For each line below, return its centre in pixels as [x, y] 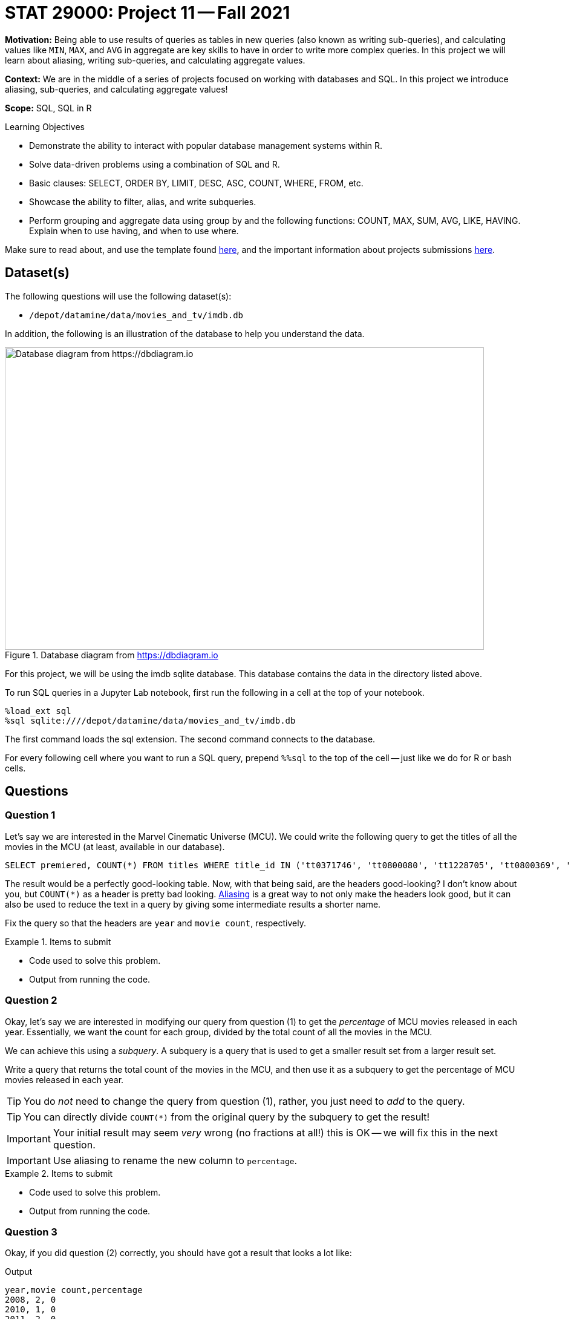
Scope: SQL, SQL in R [48, 108]
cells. [15, 768]
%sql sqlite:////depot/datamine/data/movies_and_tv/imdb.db [150, 720]
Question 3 [31, 1232]
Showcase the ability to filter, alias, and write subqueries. [143, 201]
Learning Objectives [45, 126]
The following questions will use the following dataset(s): [118, 296]
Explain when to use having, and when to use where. [134, 231]
